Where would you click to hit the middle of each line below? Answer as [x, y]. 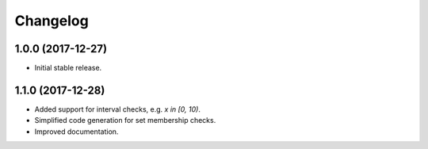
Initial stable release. [68, 68]
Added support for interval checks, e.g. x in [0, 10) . [118, 109]
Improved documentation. [76, 132]
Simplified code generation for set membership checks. [125, 120]
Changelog [52, 21]
